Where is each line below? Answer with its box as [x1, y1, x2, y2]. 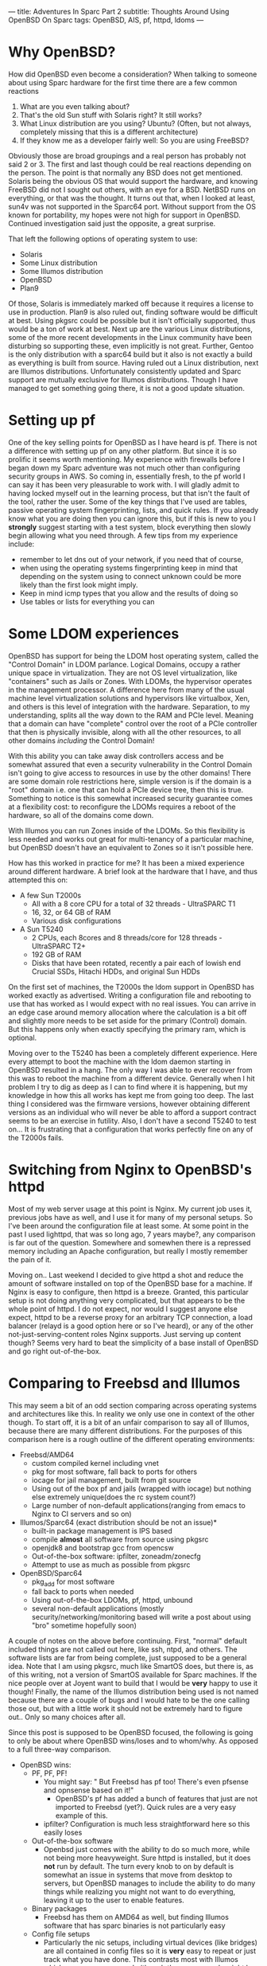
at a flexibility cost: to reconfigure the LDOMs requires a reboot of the [8, 802, 236, 811]
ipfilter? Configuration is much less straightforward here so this [43, 1819, 250, 1829]
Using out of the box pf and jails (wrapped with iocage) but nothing [31, 1483, 252, 1493]
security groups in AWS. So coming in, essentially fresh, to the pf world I [8, 471, 246, 481]
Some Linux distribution [19, 258, 98, 268]
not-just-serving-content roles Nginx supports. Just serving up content [8, 1329, 242, 1339]
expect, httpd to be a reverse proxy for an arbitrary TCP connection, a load [8, 1312, 253, 1322]
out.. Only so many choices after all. [8, 1712, 126, 1722]
